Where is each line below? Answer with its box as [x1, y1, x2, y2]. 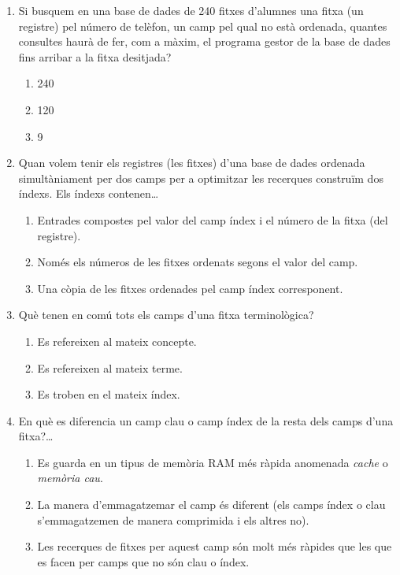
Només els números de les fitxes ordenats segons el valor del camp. [37, 254, 358, 270]
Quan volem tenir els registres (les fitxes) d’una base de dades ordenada [18, 154, 365, 171]
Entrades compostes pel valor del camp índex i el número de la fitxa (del [37, 211, 388, 228]
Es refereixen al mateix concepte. [37, 332, 197, 349]
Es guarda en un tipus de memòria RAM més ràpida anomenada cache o [37, 454, 388, 470]
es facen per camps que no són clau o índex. [37, 553, 250, 569]
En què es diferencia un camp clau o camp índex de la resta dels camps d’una [18, 412, 394, 428]
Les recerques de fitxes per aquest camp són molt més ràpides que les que [37, 538, 392, 555]
